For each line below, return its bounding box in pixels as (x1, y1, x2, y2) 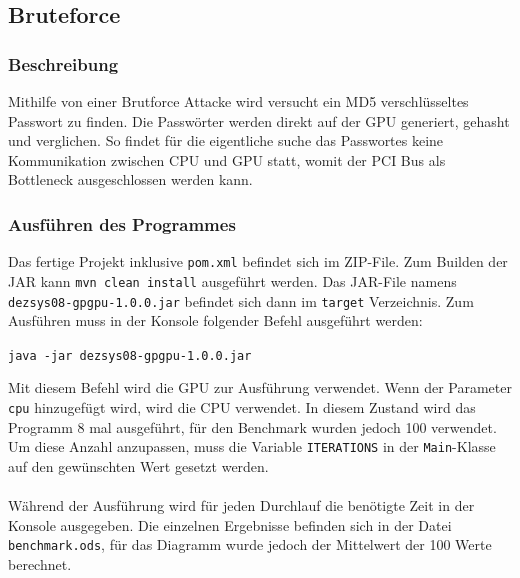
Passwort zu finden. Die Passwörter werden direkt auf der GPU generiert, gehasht (8, 110, 510, 131)
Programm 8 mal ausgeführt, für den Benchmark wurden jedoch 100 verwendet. (8, 416, 497, 437)
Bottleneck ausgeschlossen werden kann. (8, 169, 253, 190)
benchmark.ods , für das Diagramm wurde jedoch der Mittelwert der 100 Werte (8, 534, 492, 555)
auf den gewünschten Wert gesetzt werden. (8, 455, 269, 476)
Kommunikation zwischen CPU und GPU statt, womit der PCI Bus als (8, 149, 446, 170)
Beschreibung (8, 51, 119, 76)
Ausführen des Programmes (8, 211, 236, 236)
